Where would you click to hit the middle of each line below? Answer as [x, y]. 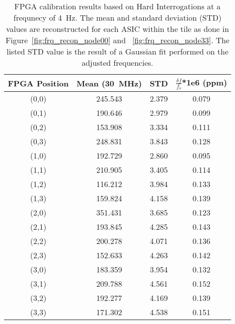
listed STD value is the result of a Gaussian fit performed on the [117, 51]
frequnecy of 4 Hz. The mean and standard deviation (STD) [117, 17]
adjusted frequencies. [117, 63]
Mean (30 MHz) [109, 83]
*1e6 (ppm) [204, 82]
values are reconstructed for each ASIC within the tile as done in [117, 29]
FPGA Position [38, 83]
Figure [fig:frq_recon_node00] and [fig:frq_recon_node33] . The [117, 40]
